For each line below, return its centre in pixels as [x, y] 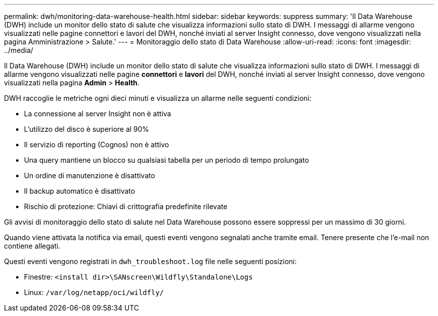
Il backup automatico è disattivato [79, 191]
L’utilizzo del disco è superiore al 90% [87, 129]
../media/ [19, 50]
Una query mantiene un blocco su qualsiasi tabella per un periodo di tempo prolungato [166, 160]
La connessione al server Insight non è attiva [98, 114]
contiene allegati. [32, 246]
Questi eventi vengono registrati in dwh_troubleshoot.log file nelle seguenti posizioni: [150, 261]
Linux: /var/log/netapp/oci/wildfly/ [94, 292]
